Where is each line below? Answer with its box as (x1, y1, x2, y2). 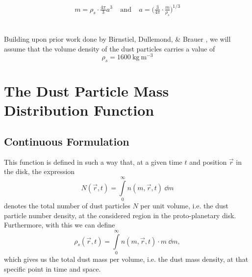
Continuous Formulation (4, 133, 129, 149)
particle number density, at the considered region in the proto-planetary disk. (4, 210, 236, 220)
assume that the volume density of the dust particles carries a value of (4, 43, 215, 53)
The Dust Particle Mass (4, 81, 169, 101)
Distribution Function (4, 100, 154, 120)
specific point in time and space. (4, 263, 101, 274)
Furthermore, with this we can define (4, 220, 115, 230)
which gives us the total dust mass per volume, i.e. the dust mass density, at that (4, 253, 249, 264)
